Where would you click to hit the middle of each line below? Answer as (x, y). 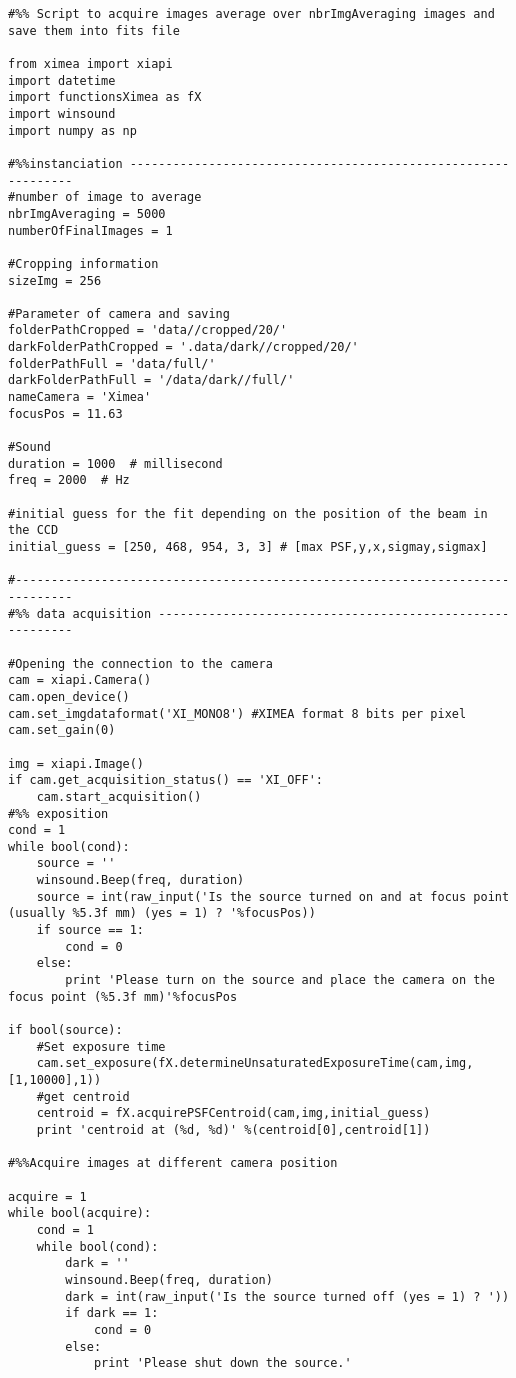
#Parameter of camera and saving (119, 313)
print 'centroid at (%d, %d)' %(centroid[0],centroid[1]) (233, 1129)
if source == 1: (90, 930)
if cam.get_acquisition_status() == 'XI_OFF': (165, 780)
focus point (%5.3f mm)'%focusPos (123, 996)
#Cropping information (83, 263)
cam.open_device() (69, 696)
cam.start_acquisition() (119, 796)
